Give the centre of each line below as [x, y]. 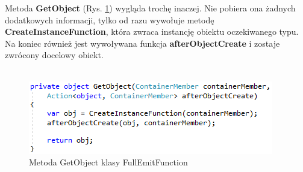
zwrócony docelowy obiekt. [54, 55]
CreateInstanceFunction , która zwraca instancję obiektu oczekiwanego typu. [152, 31]
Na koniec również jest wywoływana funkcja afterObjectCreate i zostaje [142, 43]
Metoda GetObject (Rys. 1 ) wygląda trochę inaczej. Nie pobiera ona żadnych [150, 8]
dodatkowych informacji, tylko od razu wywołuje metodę [110, 19]
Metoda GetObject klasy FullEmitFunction [108, 162]
